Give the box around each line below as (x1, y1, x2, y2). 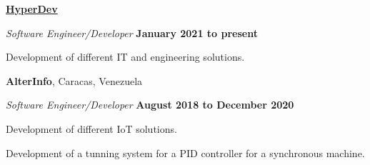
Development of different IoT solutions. (6, 121, 177, 136)
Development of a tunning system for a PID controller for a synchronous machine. (6, 145, 365, 160)
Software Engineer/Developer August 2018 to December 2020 (6, 97, 294, 112)
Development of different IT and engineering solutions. (6, 49, 245, 64)
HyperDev (6, 1, 58, 16)
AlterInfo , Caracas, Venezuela (6, 73, 143, 88)
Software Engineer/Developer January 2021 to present (6, 25, 258, 40)
